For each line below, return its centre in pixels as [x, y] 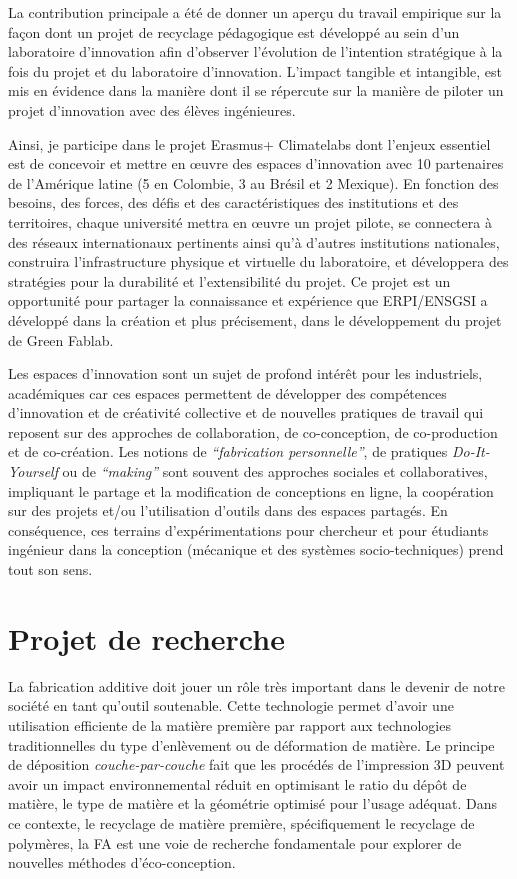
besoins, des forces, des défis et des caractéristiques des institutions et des [233, 202]
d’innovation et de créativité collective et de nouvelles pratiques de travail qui [246, 412]
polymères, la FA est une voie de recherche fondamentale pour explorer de [235, 842]
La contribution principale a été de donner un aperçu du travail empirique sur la [255, 12]
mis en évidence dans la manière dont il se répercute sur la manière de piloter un [256, 90]
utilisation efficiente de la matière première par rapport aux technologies [229, 724]
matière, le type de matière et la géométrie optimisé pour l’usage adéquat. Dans [252, 803]
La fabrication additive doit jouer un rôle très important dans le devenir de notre [256, 685]
